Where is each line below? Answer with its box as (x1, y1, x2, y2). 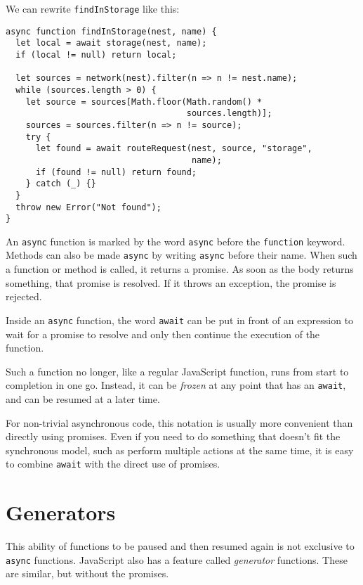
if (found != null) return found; (35, 167, 197, 177)
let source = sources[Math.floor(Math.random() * (25, 96, 263, 107)
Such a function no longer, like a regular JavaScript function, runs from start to (6, 364, 349, 378)
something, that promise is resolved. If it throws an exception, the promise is (6, 275, 336, 290)
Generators (6, 498, 116, 527)
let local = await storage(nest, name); (15, 38, 207, 49)
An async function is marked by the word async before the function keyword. (6, 233, 345, 248)
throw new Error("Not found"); (15, 202, 161, 212)
